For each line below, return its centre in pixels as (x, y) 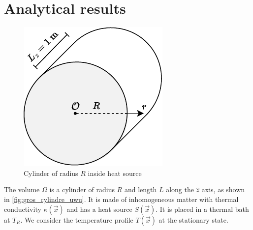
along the (180, 189)
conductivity (23, 209)
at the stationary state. (193, 219)
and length (141, 189)
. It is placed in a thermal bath (202, 209)
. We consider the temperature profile (77, 219)
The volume (22, 189)
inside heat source (115, 173)
